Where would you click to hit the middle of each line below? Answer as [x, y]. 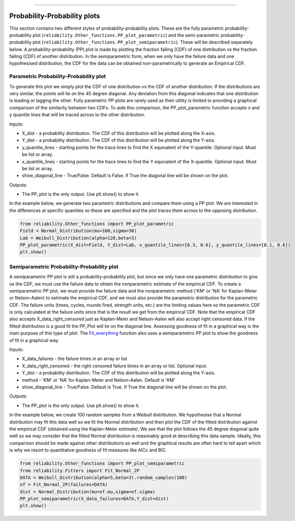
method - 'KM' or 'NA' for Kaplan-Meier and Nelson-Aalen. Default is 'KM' [99, 380]
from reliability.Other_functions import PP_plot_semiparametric [102, 464]
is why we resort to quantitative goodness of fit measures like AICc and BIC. [88, 450]
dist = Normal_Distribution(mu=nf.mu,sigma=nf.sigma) [88, 491]
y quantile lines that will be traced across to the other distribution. [77, 115]
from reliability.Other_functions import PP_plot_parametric [97, 224]
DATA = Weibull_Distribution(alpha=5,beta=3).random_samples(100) [103, 477]
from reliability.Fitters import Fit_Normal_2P [80, 471]
